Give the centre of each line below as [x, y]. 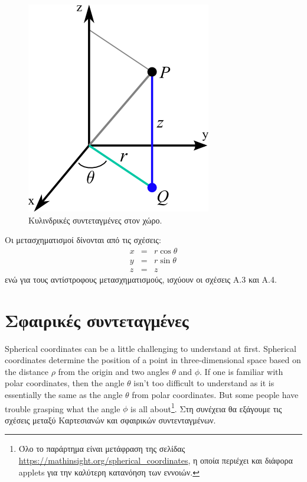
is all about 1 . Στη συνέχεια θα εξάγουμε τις [206, 407]
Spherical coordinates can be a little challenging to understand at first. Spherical [151, 348]
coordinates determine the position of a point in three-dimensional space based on [153, 360]
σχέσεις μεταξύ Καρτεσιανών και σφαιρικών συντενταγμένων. [110, 420]
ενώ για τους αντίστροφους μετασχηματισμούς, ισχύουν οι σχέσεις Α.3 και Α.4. [141, 279]
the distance [27, 371]
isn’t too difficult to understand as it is [204, 383]
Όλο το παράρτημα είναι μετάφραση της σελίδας [102, 449]
